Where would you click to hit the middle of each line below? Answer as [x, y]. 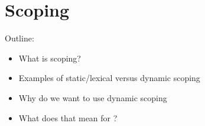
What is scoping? [50, 58]
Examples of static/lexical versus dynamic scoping [109, 78]
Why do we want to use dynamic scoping [93, 97]
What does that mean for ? [68, 117]
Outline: [19, 38]
